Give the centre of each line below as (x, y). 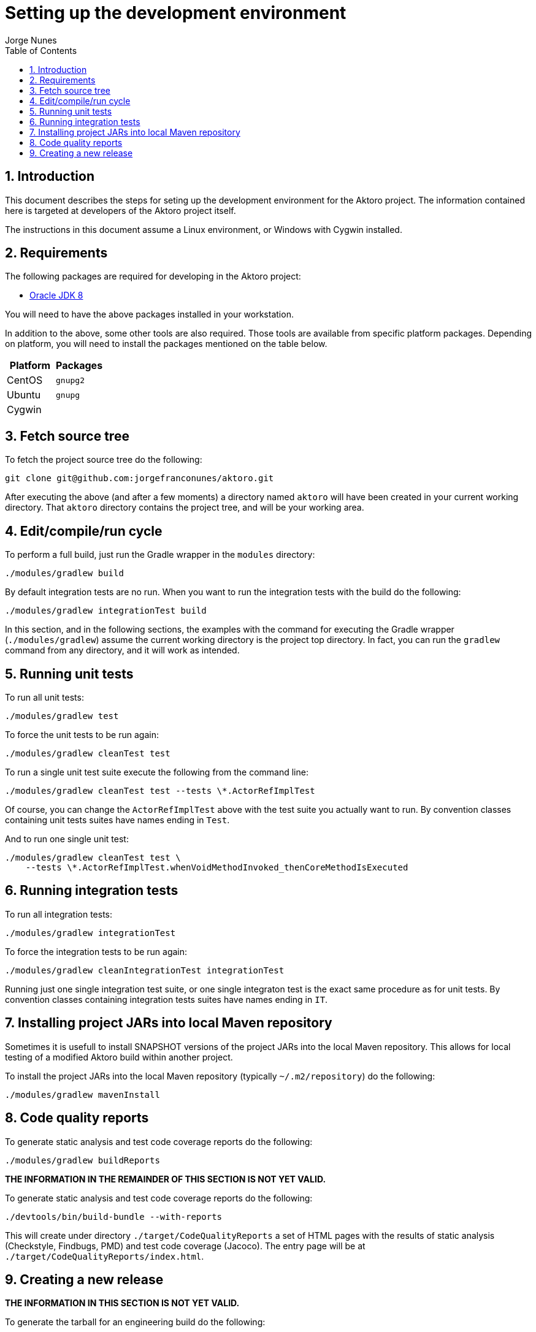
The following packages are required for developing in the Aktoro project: (153, 276)
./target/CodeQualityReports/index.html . (105, 1256)
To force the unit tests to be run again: (82, 734)
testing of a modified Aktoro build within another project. (119, 1057)
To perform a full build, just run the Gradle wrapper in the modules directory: (160, 555)
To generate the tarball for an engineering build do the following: (135, 1322)
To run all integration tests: (59, 914)
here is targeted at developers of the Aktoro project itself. (121, 210)
